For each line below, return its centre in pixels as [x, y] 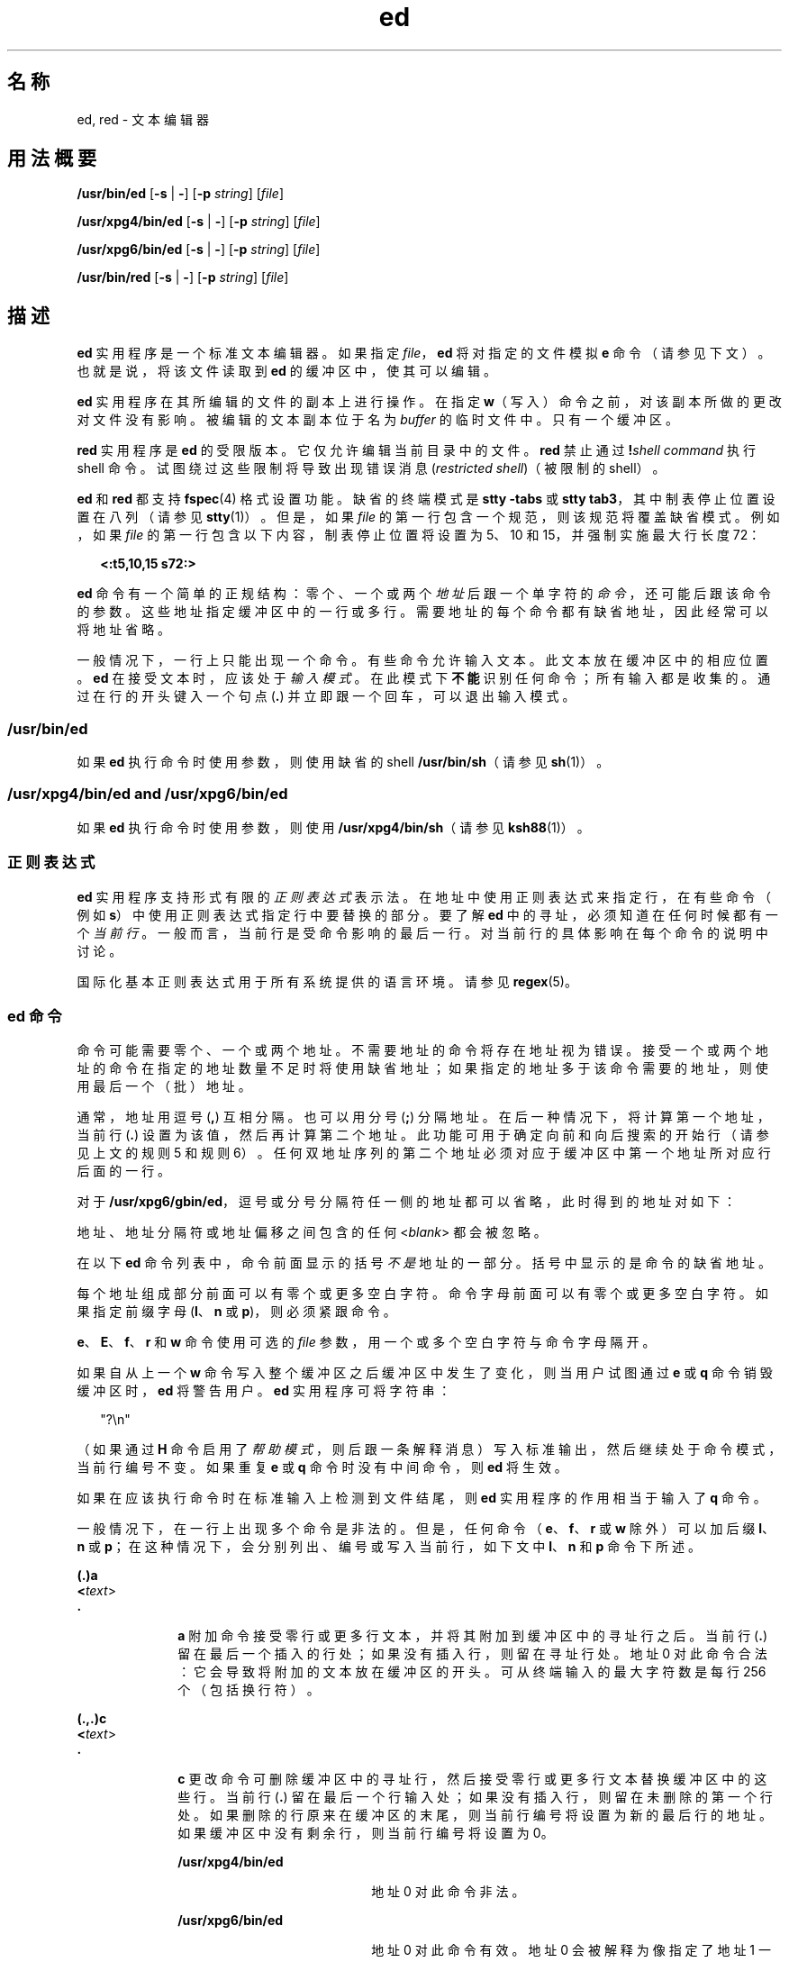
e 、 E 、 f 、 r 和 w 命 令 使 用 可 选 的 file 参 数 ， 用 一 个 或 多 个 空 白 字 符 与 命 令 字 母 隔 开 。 [366, 1342]
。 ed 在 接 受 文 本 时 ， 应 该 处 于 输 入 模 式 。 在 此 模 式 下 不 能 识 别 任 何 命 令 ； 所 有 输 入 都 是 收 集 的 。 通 [424, 678]
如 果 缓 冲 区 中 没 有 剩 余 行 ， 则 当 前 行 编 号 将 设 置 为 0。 [366, 1833]
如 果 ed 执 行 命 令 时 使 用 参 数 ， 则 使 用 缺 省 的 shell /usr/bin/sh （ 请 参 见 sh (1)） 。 [343, 762]
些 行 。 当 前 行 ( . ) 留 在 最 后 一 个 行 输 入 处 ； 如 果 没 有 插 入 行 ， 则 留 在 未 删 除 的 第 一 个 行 [475, 1797]
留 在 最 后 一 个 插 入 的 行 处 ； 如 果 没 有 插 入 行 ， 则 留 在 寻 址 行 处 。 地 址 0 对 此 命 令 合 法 [472, 1654]
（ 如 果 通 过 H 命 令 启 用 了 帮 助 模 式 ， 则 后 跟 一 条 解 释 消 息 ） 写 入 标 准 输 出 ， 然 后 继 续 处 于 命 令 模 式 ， [429, 1449]
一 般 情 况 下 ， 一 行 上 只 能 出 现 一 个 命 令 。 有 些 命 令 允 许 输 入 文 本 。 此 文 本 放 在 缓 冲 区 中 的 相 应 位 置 [422, 660]
